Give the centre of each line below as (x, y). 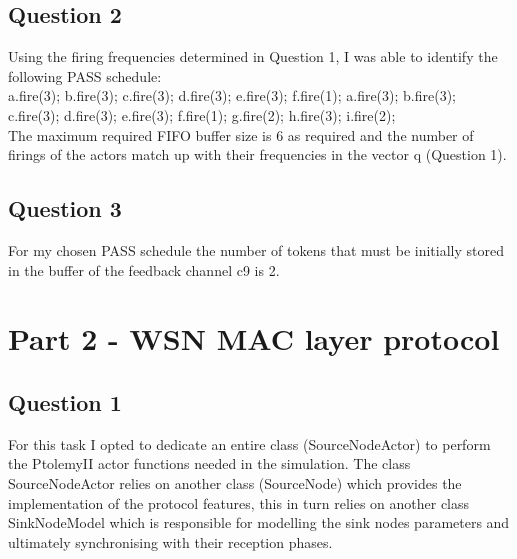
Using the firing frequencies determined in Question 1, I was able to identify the (253, 56)
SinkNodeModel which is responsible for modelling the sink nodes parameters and (259, 522)
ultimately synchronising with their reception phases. (170, 541)
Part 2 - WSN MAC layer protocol (254, 338)
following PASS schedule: (85, 75)
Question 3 (65, 208)
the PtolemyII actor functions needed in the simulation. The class (209, 463)
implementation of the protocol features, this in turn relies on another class (239, 502)
